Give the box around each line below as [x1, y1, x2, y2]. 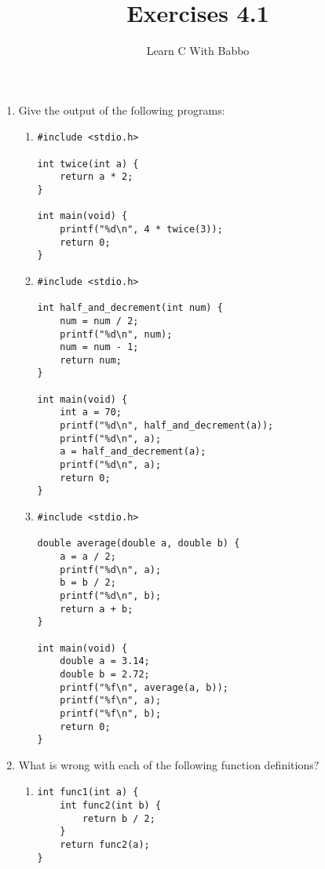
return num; [60, 354, 122, 366]
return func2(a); [60, 839, 150, 851]
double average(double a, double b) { [37, 538, 240, 550]
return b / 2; [82, 812, 155, 824]
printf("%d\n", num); [60, 328, 173, 340]
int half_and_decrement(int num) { [37, 302, 223, 314]
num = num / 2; [60, 315, 139, 327]
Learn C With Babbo [146, 42, 250, 59]
